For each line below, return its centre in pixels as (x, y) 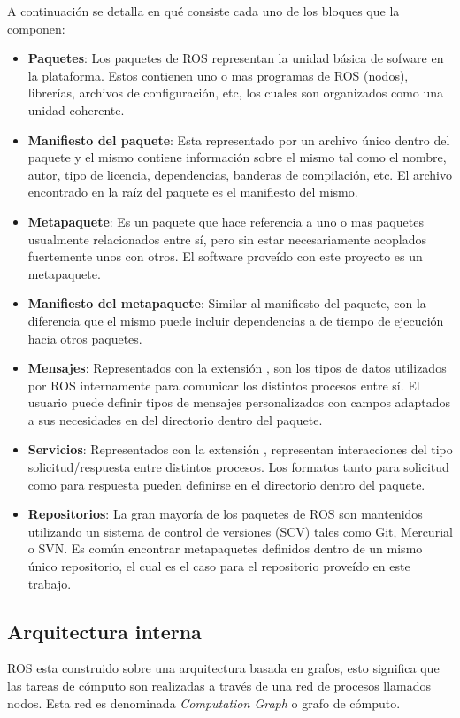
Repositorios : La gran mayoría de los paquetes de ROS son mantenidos (225, 514)
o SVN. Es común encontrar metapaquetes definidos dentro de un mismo (225, 548)
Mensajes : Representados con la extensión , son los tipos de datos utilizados (237, 368)
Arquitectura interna (104, 631)
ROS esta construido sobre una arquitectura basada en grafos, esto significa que (223, 668)
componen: (36, 28)
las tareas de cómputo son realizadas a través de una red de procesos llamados (219, 686)
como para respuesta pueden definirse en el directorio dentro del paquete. (226, 484)
